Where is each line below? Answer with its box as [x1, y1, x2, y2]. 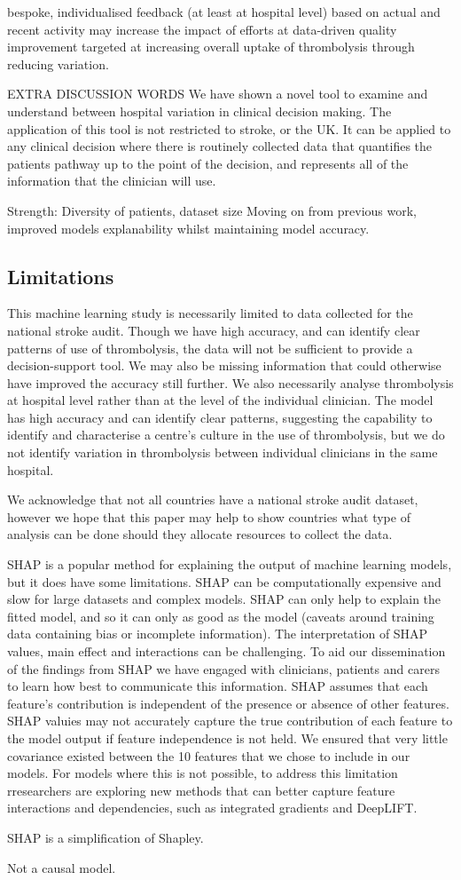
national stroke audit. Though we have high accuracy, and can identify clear [7, 321, 420, 339]
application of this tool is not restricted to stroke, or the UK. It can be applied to [7, 119, 451, 138]
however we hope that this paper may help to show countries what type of [7, 507, 410, 526]
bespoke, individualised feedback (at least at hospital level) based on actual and [7, 3, 441, 20]
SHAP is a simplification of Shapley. [7, 828, 204, 846]
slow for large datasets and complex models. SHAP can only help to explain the [7, 590, 441, 608]
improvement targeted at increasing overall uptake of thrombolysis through [7, 37, 415, 56]
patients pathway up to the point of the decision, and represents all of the [7, 154, 409, 172]
